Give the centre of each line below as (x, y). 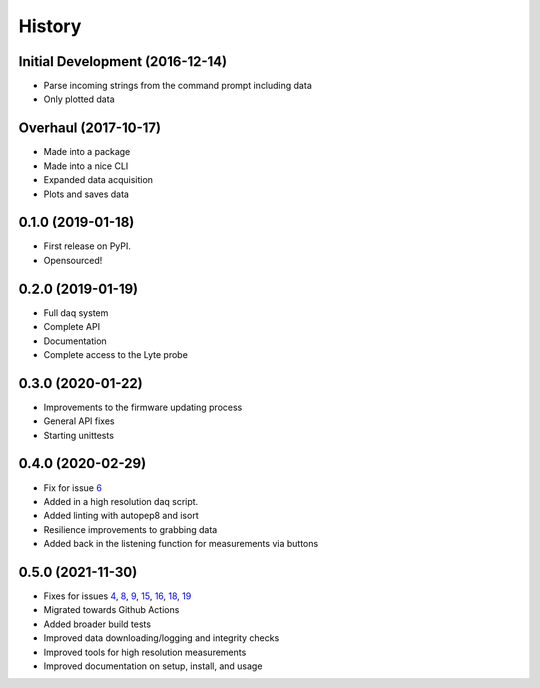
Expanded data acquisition (98, 180)
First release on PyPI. (87, 246)
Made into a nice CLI (86, 166)
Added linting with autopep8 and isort (121, 516)
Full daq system (76, 312)
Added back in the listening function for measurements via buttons (181, 544)
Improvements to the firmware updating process (143, 407)
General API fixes (79, 421)
